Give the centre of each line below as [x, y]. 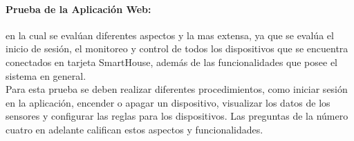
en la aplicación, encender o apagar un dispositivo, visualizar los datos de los [168, 102]
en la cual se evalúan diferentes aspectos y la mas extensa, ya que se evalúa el [170, 35]
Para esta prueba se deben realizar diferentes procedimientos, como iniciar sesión [177, 89]
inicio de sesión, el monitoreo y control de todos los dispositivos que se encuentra [177, 48]
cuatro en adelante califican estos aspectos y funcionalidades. [134, 129]
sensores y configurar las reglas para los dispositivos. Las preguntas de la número [177, 116]
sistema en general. [46, 75]
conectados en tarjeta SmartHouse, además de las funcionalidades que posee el [172, 62]
